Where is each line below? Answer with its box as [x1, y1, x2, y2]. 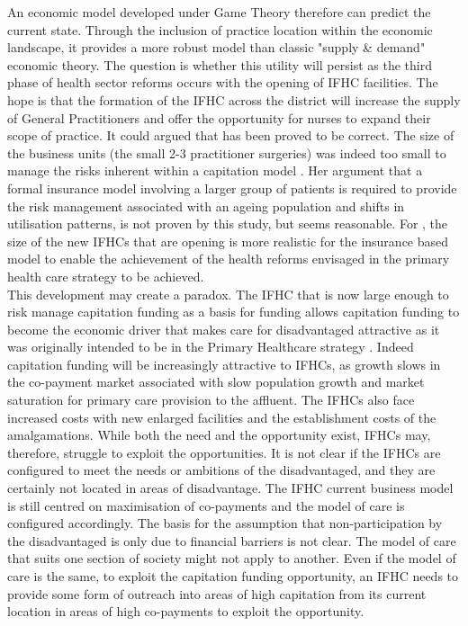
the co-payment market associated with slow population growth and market [7, 372, 425, 391]
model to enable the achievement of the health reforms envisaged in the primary [7, 249, 450, 268]
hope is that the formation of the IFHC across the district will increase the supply [7, 90, 461, 109]
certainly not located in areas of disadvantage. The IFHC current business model [7, 478, 454, 497]
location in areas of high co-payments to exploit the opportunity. [7, 602, 364, 621]
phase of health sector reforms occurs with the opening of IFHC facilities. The [7, 73, 438, 92]
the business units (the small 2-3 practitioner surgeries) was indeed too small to [7, 143, 446, 162]
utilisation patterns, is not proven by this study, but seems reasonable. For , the [7, 214, 448, 233]
